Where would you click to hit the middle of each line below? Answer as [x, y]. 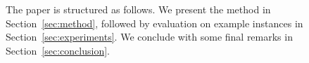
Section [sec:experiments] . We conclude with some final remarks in [149, 37]
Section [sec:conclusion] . [58, 50]
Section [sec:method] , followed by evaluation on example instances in [154, 23]
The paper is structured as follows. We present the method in [138, 9]
